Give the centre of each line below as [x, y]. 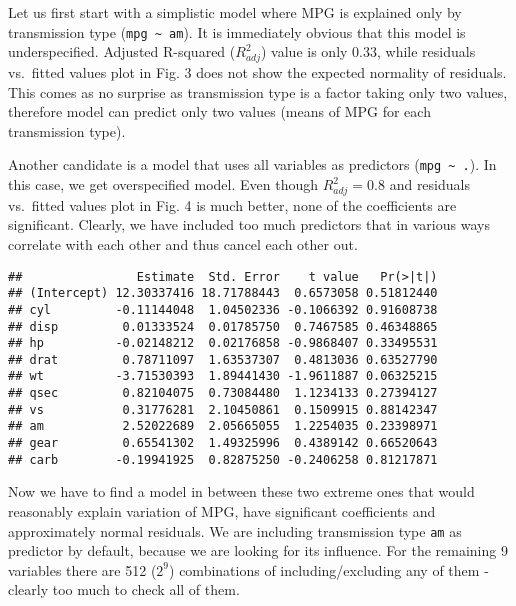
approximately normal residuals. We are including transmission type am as [235, 530]
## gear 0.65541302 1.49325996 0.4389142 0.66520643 [223, 443]
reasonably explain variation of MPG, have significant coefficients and [222, 511]
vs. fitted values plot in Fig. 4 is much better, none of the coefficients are [232, 204]
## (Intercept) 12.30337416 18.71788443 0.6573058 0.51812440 [223, 293]
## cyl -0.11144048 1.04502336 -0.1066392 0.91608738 [223, 309]
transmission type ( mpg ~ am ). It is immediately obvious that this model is [237, 31]
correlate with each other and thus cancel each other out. [183, 243]
